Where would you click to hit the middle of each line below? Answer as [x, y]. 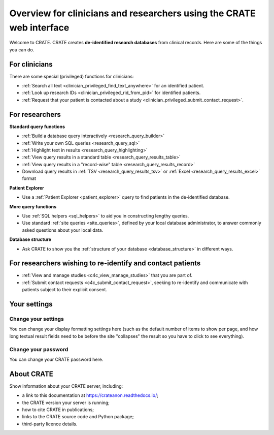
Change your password [39, 349]
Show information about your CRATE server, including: [66, 386]
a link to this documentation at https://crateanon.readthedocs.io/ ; [90, 395]
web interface [39, 27]
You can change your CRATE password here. [56, 359]
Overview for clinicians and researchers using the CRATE [132, 13]
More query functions [33, 206]
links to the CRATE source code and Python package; [78, 417]
